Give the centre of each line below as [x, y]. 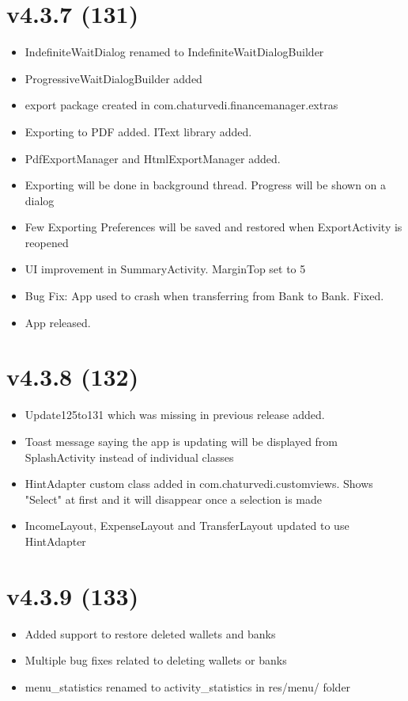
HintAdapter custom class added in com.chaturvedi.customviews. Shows [199, 484]
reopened [47, 242]
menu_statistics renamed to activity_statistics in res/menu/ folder [188, 686]
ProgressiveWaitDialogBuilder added [113, 78]
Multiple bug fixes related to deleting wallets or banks [156, 660]
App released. [58, 322]
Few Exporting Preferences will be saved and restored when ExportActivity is [213, 227]
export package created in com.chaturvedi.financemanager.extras [181, 105]
